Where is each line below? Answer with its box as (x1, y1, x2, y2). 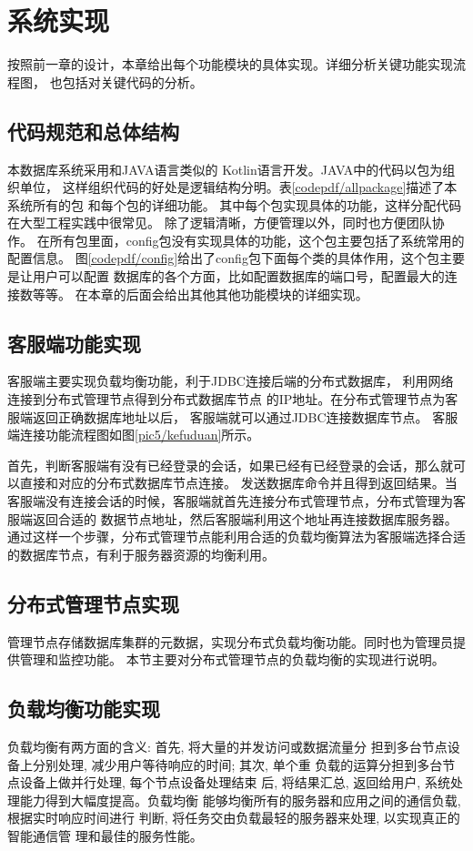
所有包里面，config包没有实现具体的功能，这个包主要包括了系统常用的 (49, 230, 465, 249)
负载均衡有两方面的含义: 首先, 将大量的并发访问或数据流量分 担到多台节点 (7, 737, 448, 755)
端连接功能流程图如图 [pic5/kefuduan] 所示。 (7, 425, 260, 444)
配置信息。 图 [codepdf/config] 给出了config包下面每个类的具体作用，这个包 (7, 248, 439, 268)
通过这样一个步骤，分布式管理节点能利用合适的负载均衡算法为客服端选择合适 (7, 527, 466, 546)
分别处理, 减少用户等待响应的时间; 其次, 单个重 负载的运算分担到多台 (32, 755, 443, 774)
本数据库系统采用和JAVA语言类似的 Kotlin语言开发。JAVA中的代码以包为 (7, 159, 443, 178)
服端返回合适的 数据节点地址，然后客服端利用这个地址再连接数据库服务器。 (7, 509, 458, 528)
